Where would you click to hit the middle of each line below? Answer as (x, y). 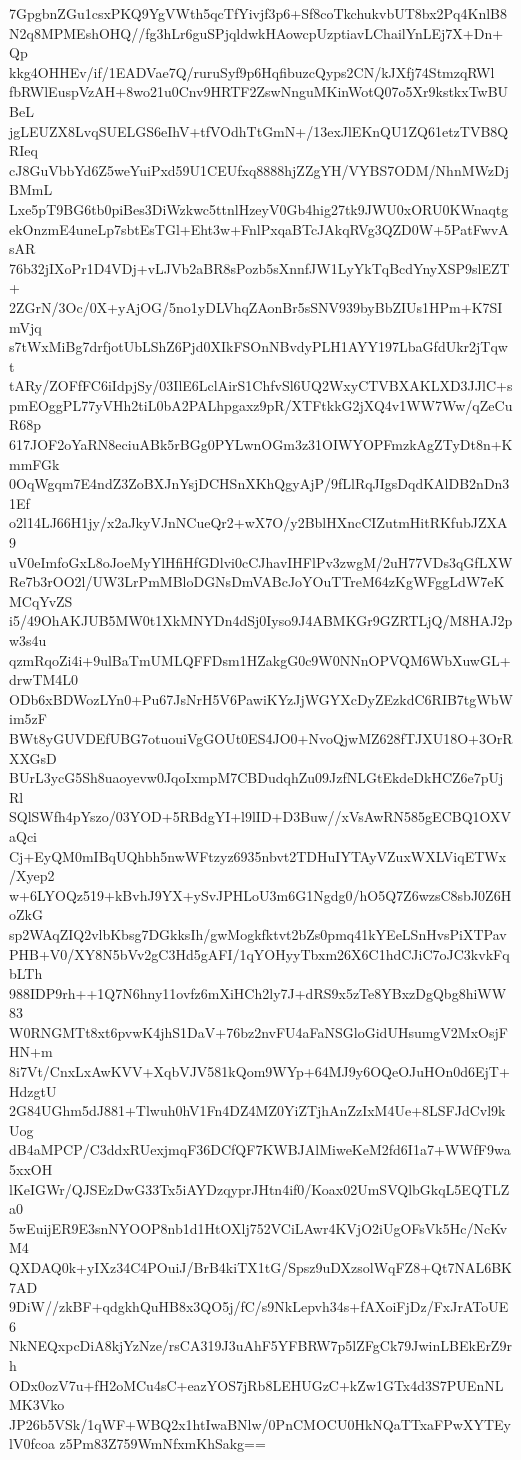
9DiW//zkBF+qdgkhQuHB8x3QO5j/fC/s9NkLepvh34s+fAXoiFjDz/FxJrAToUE (259, 1306)
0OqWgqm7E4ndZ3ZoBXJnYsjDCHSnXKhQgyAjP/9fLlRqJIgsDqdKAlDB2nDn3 (259, 483)
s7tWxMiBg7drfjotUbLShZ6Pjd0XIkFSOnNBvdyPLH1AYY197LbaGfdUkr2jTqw (258, 346)
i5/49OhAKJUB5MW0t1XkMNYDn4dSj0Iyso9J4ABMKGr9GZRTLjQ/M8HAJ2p (261, 620)
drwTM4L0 (44, 679)
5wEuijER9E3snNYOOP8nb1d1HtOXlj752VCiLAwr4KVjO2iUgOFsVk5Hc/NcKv (258, 1227)
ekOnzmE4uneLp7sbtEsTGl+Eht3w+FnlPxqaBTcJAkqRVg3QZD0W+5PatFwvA (259, 228)
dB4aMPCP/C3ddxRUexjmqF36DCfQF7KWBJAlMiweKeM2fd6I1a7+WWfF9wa (260, 1149)
